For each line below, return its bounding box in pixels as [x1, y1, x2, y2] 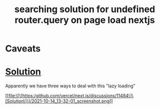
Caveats [5, 43, 41, 54]
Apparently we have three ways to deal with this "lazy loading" [5, 83, 136, 89]
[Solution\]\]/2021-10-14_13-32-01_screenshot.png [5, 98, 110, 104]
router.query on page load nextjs [15, 14, 155, 26]
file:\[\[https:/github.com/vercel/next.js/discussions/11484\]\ [8, 93, 134, 99]
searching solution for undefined [14, 4, 155, 15]
